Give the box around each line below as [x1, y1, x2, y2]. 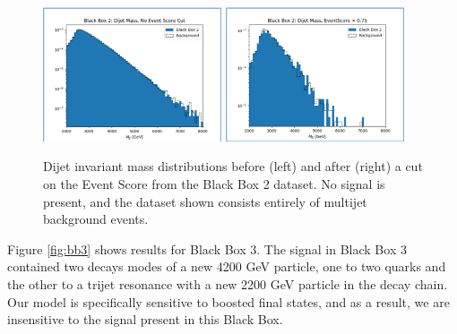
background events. [43, 210, 149, 228]
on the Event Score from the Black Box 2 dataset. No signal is [43, 175, 385, 193]
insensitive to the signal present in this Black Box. [7, 310, 283, 329]
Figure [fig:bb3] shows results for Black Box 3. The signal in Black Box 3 [7, 239, 407, 258]
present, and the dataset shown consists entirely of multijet [43, 192, 367, 210]
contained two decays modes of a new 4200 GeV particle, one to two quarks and [7, 257, 446, 276]
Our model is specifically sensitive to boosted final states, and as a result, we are [7, 292, 450, 311]
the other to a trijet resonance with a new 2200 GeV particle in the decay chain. [7, 274, 448, 293]
